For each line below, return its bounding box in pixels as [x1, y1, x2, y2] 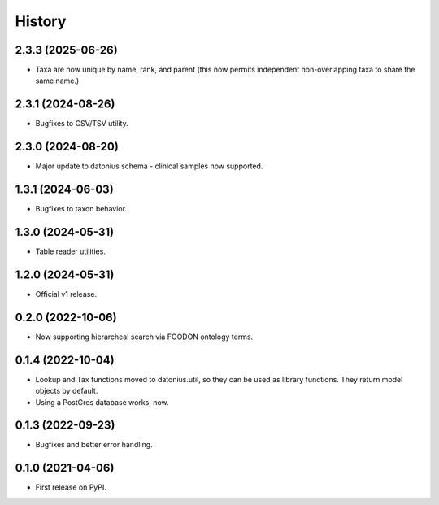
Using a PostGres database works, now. [35, 397, 170, 407]
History [15, 12, 67, 30]
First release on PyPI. [35, 482, 107, 492]
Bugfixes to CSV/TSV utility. [35, 119, 129, 128]
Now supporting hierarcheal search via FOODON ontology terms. [35, 332, 254, 342]
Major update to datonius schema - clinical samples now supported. [35, 161, 263, 171]
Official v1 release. [35, 289, 98, 298]
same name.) [35, 76, 80, 85]
